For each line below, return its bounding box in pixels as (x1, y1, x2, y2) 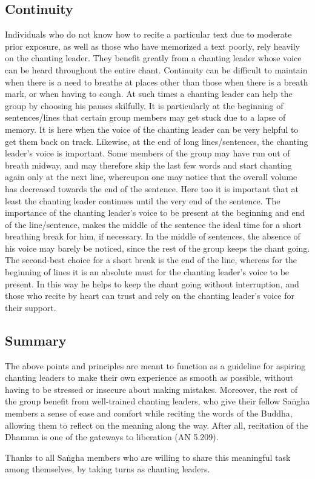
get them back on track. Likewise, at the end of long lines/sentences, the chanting (5, 135, 308, 147)
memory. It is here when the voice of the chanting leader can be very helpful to (5, 122, 299, 135)
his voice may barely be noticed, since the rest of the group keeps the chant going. (5, 241, 310, 254)
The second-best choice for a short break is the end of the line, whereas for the (5, 253, 297, 266)
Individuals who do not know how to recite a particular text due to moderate (5, 28, 292, 41)
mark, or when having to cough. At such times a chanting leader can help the (5, 87, 293, 100)
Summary (5, 330, 67, 349)
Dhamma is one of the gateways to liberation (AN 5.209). (5, 430, 219, 443)
